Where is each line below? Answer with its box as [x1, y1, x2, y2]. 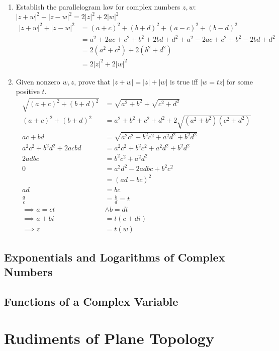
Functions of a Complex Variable [4, 293, 178, 309]
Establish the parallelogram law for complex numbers [16, 2, 180, 12]
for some [227, 76, 253, 86]
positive [16, 86, 40, 97]
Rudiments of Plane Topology [4, 328, 214, 348]
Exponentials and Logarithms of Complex [4, 249, 225, 265]
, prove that [74, 76, 111, 86]
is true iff [169, 76, 198, 86]
